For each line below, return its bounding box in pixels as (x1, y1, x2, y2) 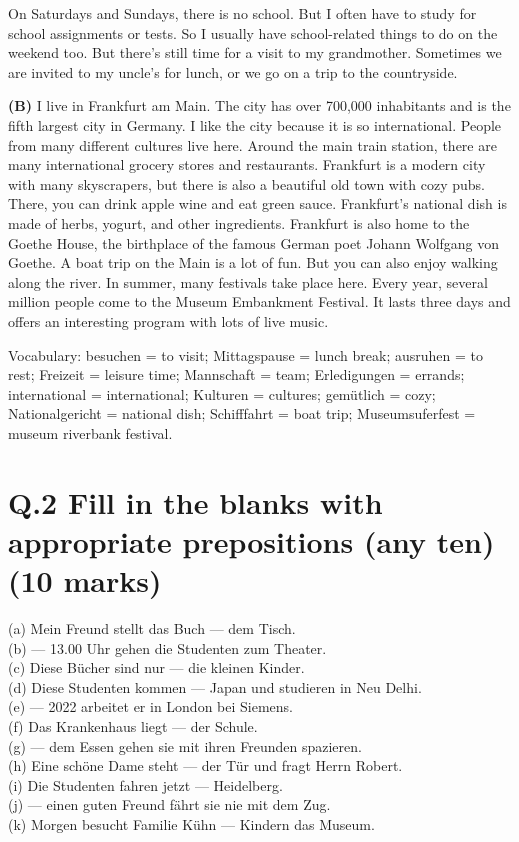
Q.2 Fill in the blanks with (8, 481, 383, 522)
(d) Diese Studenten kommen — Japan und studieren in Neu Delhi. (8, 676, 422, 697)
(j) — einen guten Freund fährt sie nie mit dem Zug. (8, 794, 331, 815)
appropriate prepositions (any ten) (8, 520, 495, 561)
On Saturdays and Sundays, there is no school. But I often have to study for (8, 3, 477, 23)
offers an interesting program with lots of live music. (8, 310, 329, 331)
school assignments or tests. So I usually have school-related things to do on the (8, 22, 498, 43)
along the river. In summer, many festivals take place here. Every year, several (8, 271, 488, 292)
